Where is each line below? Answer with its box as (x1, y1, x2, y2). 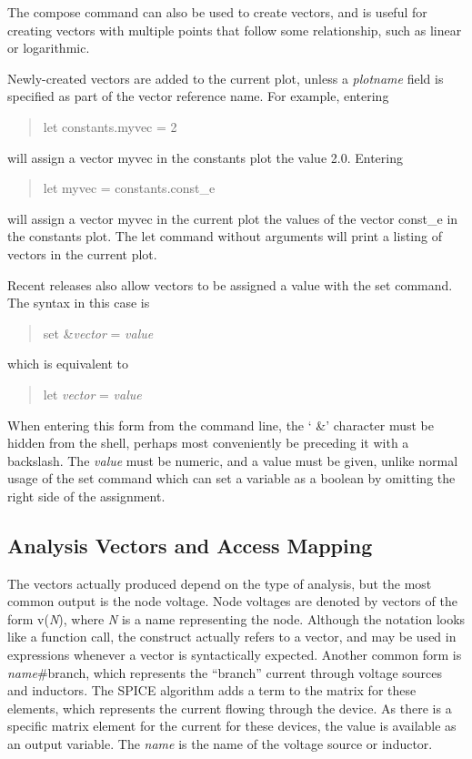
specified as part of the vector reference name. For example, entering (7, 86, 389, 106)
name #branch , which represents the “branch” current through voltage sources (7, 663, 443, 682)
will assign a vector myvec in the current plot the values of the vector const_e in (7, 208, 458, 228)
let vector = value (43, 384, 142, 403)
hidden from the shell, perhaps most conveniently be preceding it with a (7, 433, 409, 452)
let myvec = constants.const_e (43, 178, 216, 197)
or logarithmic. (7, 38, 90, 57)
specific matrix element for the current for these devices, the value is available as (7, 716, 457, 735)
